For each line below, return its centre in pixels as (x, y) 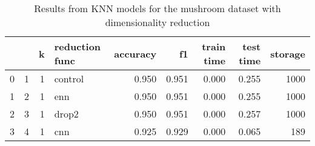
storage (288, 53)
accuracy (135, 53)
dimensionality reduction (157, 22)
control (69, 78)
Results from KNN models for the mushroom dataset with (157, 8)
